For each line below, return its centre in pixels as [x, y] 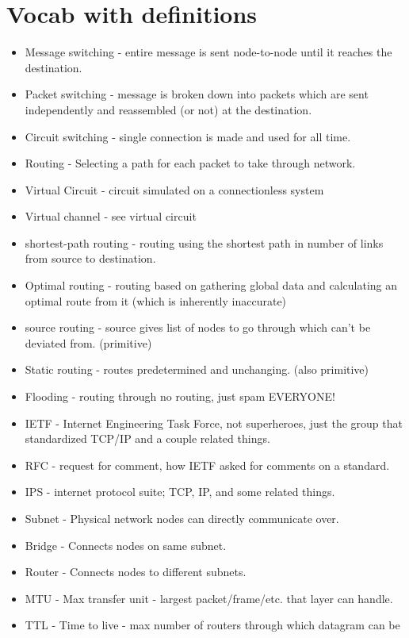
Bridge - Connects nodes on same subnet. [126, 545]
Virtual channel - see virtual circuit [111, 216]
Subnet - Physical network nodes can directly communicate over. [182, 518]
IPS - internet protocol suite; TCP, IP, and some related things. [180, 492]
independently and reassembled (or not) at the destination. [168, 109]
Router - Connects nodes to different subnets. [136, 572]
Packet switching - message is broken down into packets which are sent [197, 94]
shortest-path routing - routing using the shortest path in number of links [204, 242]
